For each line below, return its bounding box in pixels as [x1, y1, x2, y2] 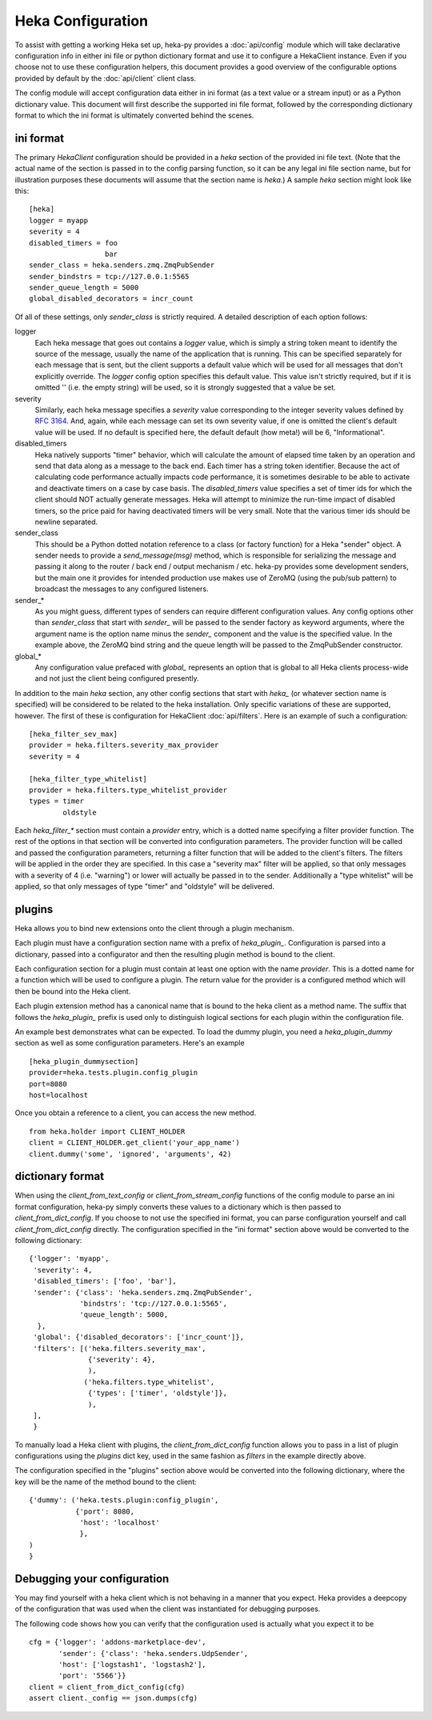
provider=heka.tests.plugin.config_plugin [29, 1068, 198, 1078]
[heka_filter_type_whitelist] [29, 774, 148, 783]
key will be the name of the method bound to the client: [14, 1477, 198, 1486]
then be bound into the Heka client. [14, 986, 131, 996]
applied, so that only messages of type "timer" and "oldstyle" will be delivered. [14, 882, 275, 891]
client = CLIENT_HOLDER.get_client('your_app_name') [29, 1138, 240, 1147]
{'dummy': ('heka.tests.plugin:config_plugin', [29, 1496, 219, 1505]
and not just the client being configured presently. [34, 674, 199, 683]
